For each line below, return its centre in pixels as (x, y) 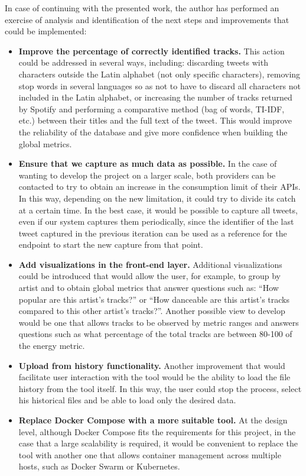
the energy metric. (52, 346)
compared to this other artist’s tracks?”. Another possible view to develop (152, 311)
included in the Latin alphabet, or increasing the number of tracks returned (155, 97)
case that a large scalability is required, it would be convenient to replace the (158, 443)
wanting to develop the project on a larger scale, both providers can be (147, 175)
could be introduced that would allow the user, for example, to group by (150, 276)
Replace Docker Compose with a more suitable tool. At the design (153, 420)
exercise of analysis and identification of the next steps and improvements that (147, 19)
